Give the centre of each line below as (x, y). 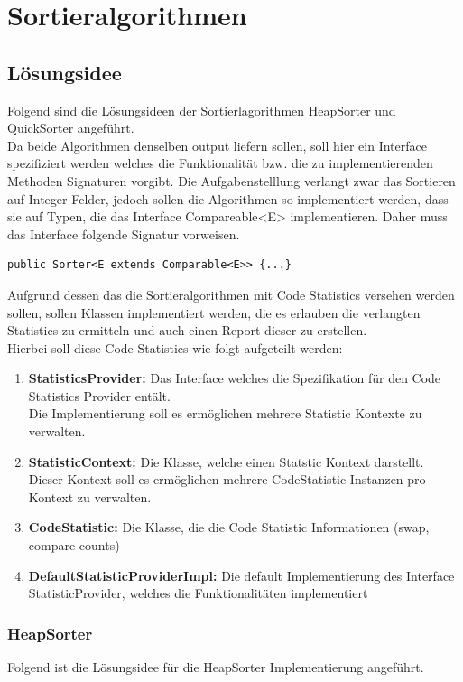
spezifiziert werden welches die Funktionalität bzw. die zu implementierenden (220, 163)
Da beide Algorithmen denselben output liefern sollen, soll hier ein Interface (217, 145)
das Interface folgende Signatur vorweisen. (124, 234)
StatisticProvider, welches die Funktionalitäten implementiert (198, 593)
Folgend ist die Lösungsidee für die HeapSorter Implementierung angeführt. (216, 667)
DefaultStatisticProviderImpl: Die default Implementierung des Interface (241, 575)
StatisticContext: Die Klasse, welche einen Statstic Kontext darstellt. (226, 461)
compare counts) (74, 545)
